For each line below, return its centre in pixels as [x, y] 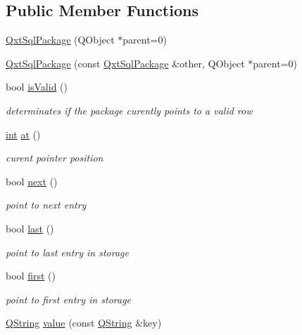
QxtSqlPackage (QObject [60, 40]
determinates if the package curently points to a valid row [129, 110]
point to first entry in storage [69, 299]
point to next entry [46, 205]
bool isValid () [37, 87]
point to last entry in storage [67, 252]
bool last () [30, 228]
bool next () [32, 181]
